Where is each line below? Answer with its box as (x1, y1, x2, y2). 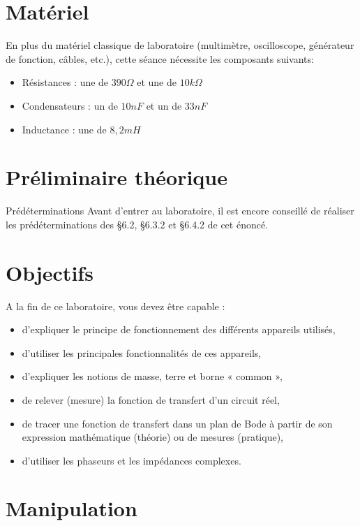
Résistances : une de (22, 75, 109, 89)
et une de (137, 75, 177, 89)
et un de (146, 98, 182, 112)
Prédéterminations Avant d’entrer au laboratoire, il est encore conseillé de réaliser (6, 203, 354, 218)
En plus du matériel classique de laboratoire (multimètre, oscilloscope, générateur (6, 38, 354, 52)
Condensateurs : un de (22, 98, 118, 112)
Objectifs (6, 258, 93, 286)
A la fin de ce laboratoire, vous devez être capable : (6, 298, 225, 313)
